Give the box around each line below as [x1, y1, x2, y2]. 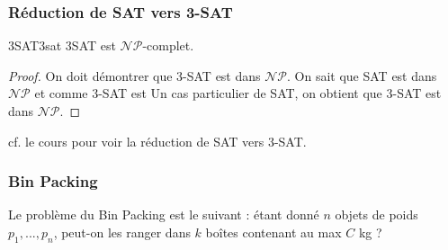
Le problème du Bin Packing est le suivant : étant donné [8, 205, 319, 224]
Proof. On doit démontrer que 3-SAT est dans [8, 66, 261, 85]
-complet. [142, 36, 194, 55]
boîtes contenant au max [205, 223, 342, 241]
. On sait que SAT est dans [287, 66, 437, 85]
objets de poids [335, 205, 418, 224]
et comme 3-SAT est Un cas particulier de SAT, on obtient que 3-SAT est [34, 84, 442, 103]
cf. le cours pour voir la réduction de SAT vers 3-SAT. [8, 131, 307, 150]
